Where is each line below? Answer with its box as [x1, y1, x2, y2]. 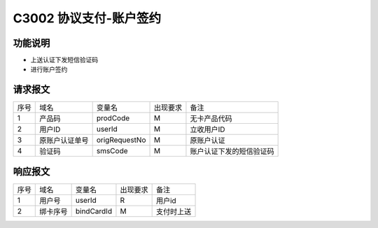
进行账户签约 [30, 65, 68, 73]
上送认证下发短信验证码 [30, 56, 98, 64]
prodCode [96, 113, 130, 123]
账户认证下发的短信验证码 [190, 147, 274, 157]
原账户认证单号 [39, 136, 89, 145]
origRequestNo [96, 135, 146, 145]
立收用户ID [190, 124, 225, 134]
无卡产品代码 [190, 114, 232, 124]
